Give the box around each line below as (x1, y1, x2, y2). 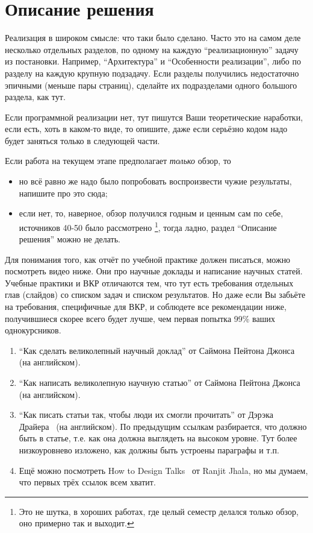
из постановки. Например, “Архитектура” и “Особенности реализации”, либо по (5, 55, 301, 68)
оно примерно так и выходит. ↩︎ (19, 517, 134, 529)
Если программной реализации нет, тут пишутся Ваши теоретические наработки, (5, 110, 303, 123)
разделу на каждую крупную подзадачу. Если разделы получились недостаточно (5, 66, 299, 79)
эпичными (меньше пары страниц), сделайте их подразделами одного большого (5, 78, 297, 91)
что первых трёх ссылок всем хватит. (19, 476, 156, 488)
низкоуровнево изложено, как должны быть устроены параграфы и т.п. (19, 444, 279, 456)
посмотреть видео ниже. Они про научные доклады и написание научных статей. (5, 265, 303, 277)
